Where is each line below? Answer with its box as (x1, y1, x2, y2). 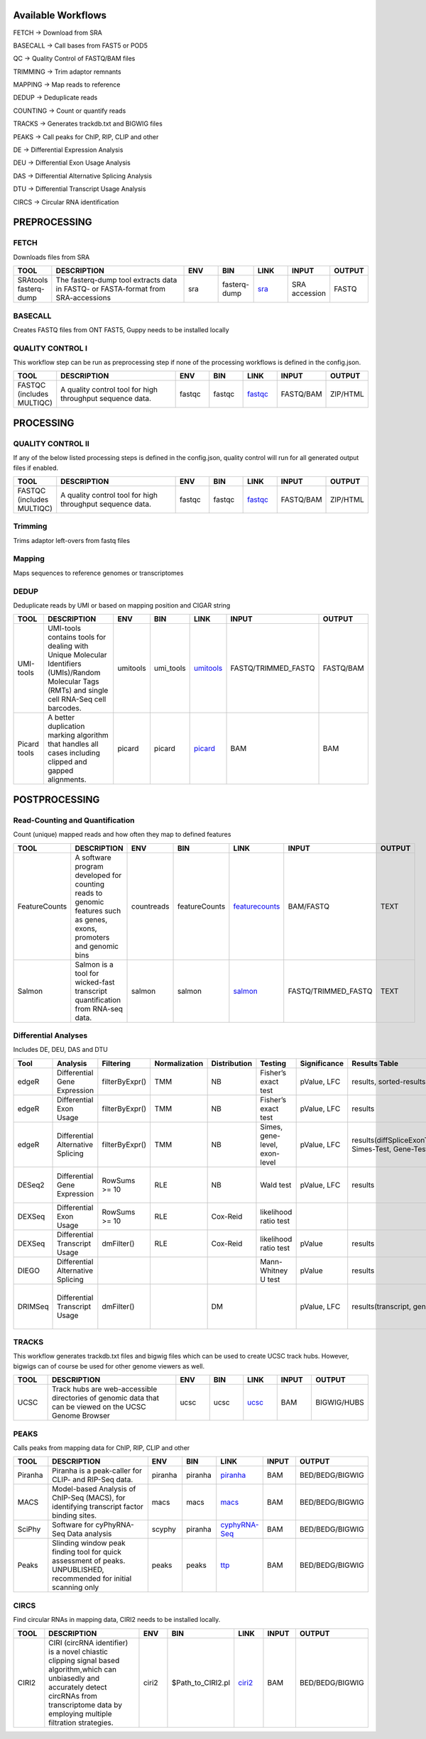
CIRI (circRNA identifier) (48, 1637, 129, 1647)
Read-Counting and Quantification (13, 815, 135, 825)
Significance (300, 1058, 344, 1068)
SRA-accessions (55, 293, 111, 303)
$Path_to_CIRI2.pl (171, 1677, 231, 1687)
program (75, 861, 104, 871)
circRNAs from (48, 1691, 97, 1701)
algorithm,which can (48, 1664, 117, 1674)
